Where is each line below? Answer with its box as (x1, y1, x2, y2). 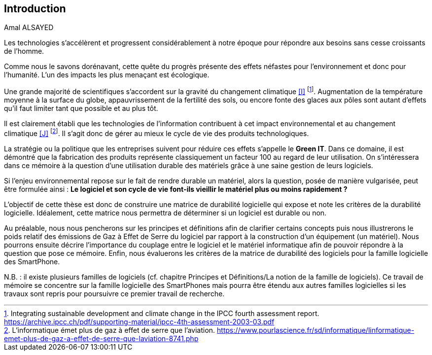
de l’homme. (4, 47, 44, 56)
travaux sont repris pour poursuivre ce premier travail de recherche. (4, 289, 225, 298)
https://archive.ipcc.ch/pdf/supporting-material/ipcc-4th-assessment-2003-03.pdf (4, 317, 275, 326)
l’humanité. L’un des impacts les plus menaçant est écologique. (4, 71, 210, 79)
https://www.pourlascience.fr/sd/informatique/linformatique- (216, 325, 414, 334)
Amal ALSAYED (4, 23, 54, 32)
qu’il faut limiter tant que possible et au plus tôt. (4, 104, 158, 113)
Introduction (4, 2, 66, 15)
